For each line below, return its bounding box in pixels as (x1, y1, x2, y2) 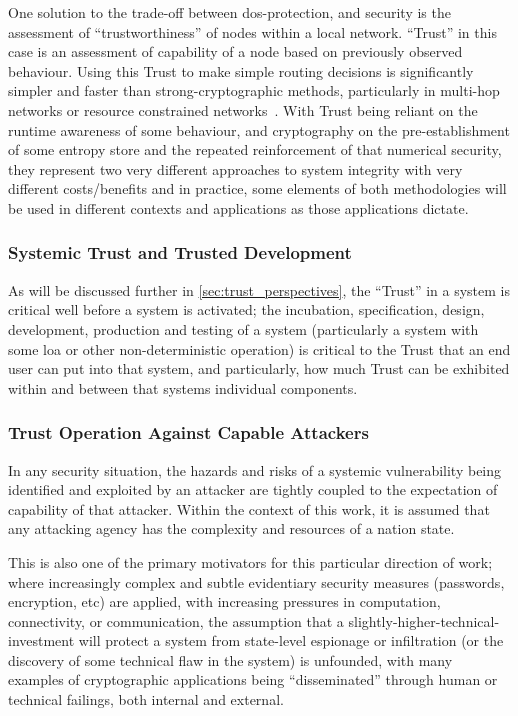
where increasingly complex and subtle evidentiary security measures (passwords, (8, 571, 505, 592)
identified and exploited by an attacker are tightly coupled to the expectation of (8, 479, 498, 500)
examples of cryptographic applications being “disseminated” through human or (8, 669, 498, 690)
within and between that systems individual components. (8, 377, 358, 398)
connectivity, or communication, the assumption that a (8, 610, 344, 631)
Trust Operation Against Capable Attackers (8, 420, 369, 445)
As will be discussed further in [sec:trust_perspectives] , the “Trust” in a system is (8, 279, 510, 300)
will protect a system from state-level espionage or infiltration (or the (78, 630, 504, 651)
